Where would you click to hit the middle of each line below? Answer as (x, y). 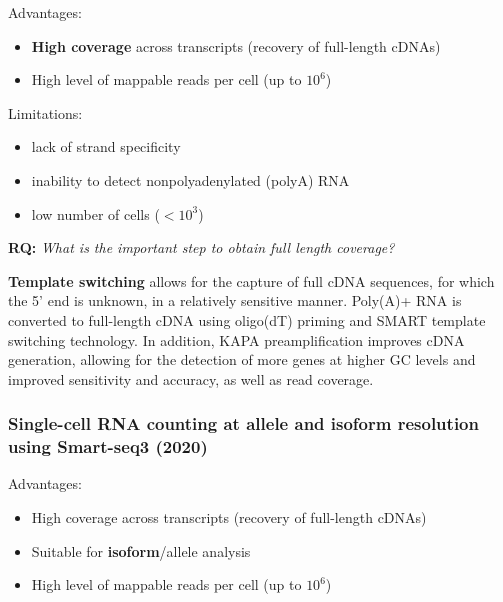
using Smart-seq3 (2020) (108, 446)
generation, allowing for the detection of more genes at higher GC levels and (242, 359)
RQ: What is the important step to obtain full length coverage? (201, 247)
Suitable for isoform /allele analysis (141, 550)
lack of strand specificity (106, 146)
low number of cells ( (95, 213)
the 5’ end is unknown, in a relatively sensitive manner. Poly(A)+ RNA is (235, 300)
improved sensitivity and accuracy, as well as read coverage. (191, 378)
